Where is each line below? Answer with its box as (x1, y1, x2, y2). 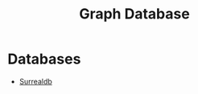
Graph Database (79, 5, 190, 23)
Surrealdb (19, 76, 53, 86)
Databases (7, 50, 81, 68)
